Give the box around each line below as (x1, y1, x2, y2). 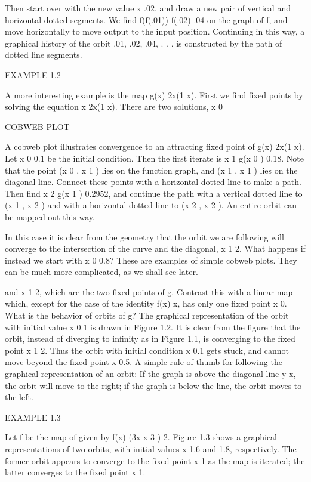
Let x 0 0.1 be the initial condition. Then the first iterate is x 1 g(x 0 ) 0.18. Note (5, 152, 304, 164)
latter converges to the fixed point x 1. (5, 466, 146, 478)
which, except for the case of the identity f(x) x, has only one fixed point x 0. (5, 297, 287, 310)
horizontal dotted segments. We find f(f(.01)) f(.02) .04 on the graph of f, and (5, 13, 288, 26)
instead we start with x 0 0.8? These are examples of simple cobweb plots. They (5, 254, 297, 266)
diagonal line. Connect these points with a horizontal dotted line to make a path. (5, 175, 301, 188)
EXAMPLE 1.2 (5, 68, 61, 81)
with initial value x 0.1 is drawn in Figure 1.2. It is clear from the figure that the (5, 320, 301, 333)
